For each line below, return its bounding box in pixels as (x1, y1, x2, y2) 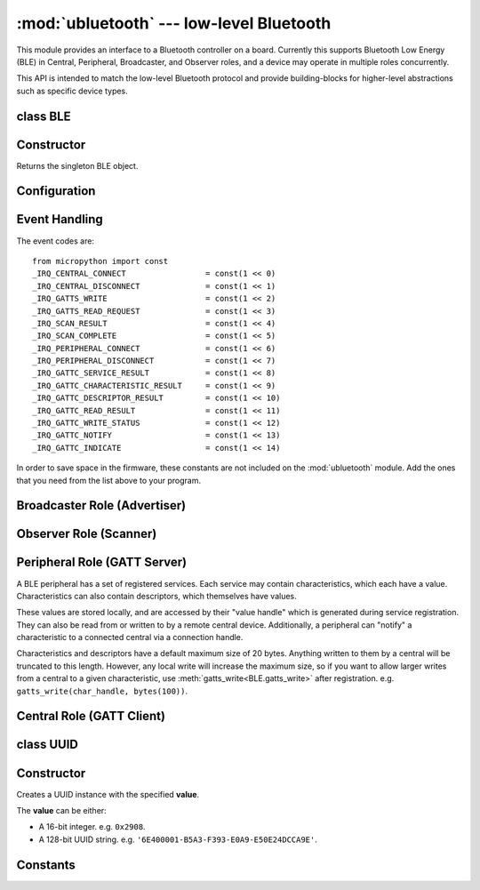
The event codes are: (16, 236, 95, 246)
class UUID (16, 737, 79, 752)
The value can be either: (16, 805, 107, 815)
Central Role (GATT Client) (16, 709, 166, 724)
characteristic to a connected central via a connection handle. (16, 632, 244, 643)
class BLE (16, 108, 71, 124)
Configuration (16, 183, 96, 199)
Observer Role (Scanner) (16, 526, 157, 541)
